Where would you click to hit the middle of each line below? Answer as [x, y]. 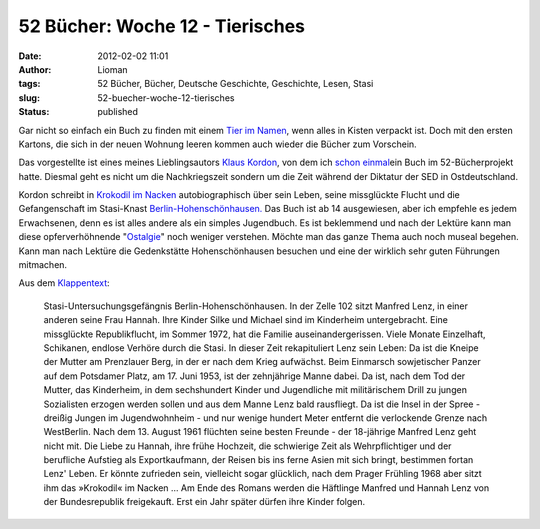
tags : [29, 84]
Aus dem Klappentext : [64, 283]
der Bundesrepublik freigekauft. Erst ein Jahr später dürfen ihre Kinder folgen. [204, 502]
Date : [30, 56]
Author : [35, 69]
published [118, 112]
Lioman [113, 69]
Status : [34, 112]
